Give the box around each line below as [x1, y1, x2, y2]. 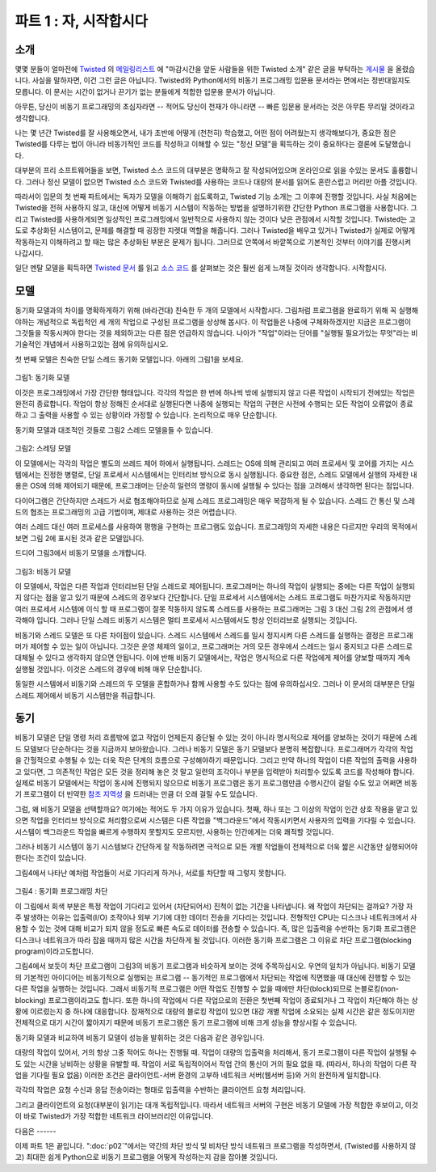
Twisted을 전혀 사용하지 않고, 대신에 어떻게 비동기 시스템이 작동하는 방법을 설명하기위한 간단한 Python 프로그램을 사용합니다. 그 [15, 203, 417, 213]
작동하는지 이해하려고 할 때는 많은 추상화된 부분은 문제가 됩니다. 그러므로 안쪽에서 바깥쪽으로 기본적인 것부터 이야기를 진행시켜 [15, 237, 412, 247]
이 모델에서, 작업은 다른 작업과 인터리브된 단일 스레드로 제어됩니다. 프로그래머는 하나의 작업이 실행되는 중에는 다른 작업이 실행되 [15, 582, 416, 591]
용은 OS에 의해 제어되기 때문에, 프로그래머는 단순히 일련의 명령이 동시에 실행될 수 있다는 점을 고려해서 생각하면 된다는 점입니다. [15, 481, 415, 491]
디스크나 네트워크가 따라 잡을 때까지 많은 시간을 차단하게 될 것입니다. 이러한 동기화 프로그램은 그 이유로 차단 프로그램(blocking [15, 935, 412, 945]
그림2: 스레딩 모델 [15, 443, 72, 453]
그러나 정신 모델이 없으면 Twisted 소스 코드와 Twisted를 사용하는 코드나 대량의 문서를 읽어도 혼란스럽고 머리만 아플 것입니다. [25, 176, 417, 186]
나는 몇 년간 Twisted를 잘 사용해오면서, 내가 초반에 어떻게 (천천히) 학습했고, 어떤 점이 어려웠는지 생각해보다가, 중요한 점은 [15, 128, 397, 138]
